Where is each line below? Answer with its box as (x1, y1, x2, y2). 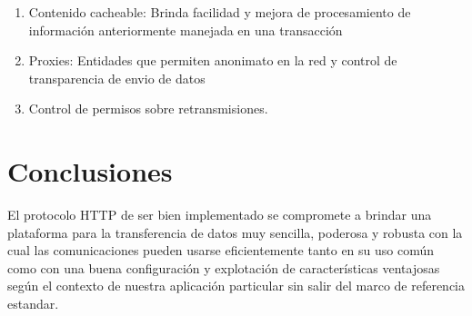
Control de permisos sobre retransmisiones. (28, 99, 268, 118)
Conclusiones (7, 153, 173, 190)
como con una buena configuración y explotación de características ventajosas (7, 258, 440, 277)
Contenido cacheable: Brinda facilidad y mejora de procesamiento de (28, 3, 411, 21)
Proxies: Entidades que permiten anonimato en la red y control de (28, 51, 397, 70)
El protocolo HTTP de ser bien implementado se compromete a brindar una (7, 205, 432, 224)
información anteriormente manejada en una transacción (28, 20, 343, 39)
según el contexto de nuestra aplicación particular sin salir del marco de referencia (7, 276, 466, 295)
